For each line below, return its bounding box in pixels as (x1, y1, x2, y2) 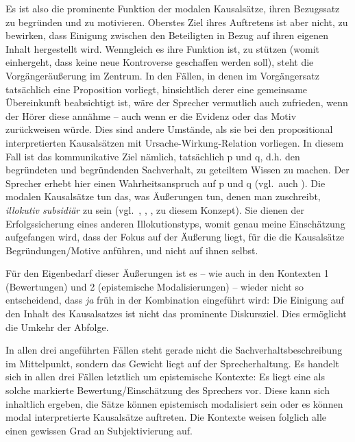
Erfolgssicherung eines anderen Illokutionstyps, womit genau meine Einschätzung (5, 216, 345, 230)
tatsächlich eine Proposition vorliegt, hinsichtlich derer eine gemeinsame (5, 82, 308, 96)
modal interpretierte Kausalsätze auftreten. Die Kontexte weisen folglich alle (5, 410, 327, 424)
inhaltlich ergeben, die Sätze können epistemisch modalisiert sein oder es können (5, 396, 343, 410)
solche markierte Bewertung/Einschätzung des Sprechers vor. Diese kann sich (5, 383, 330, 397)
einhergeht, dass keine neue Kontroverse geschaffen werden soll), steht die (5, 55, 314, 69)
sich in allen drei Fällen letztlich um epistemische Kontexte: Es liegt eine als (5, 369, 325, 384)
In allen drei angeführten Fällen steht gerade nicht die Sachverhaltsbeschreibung (5, 343, 343, 357)
